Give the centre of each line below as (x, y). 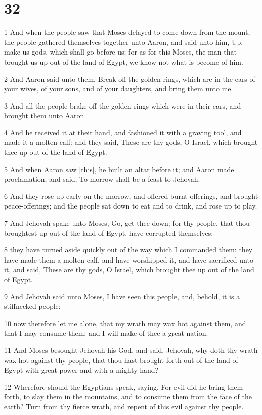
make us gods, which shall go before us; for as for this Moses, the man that (120, 52)
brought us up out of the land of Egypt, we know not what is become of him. (124, 61)
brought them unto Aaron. (45, 115)
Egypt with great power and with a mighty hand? (81, 370)
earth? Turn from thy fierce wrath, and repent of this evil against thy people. (124, 406)
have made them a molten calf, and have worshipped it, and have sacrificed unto (129, 259)
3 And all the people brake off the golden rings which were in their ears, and (123, 105)
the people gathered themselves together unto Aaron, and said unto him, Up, (124, 42)
